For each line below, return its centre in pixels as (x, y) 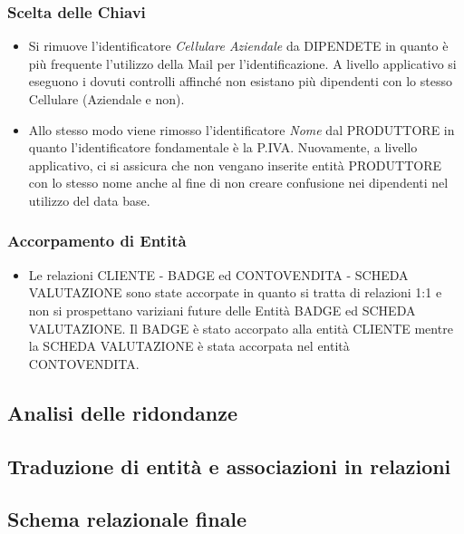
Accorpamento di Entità (97, 241)
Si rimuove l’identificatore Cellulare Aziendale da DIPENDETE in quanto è (238, 46)
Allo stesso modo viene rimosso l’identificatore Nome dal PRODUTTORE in (242, 129)
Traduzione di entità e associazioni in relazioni (229, 466)
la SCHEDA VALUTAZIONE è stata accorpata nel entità (189, 346)
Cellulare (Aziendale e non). (106, 99)
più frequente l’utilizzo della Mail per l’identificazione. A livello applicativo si (242, 63)
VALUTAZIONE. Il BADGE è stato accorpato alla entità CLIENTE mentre (241, 328)
